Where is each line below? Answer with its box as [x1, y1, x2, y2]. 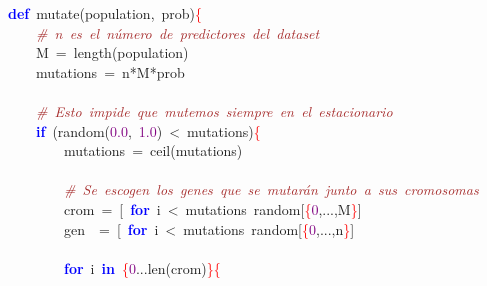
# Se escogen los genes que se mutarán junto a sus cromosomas [64, 179, 479, 200]
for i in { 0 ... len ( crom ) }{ [64, 257, 221, 278]
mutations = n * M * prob [35, 61, 185, 82]
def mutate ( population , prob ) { [8, 3, 203, 23]
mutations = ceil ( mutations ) [63, 140, 243, 161]
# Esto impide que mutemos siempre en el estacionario [36, 100, 393, 121]
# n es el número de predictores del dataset [36, 22, 320, 43]
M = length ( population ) [35, 42, 189, 63]
